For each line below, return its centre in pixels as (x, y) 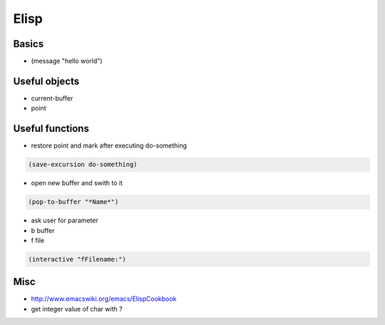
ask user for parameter (65, 220)
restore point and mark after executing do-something (109, 145)
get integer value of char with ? (77, 309)
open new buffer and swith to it (77, 183)
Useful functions (51, 129)
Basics (29, 44)
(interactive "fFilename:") (77, 259)
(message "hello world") (67, 61)
